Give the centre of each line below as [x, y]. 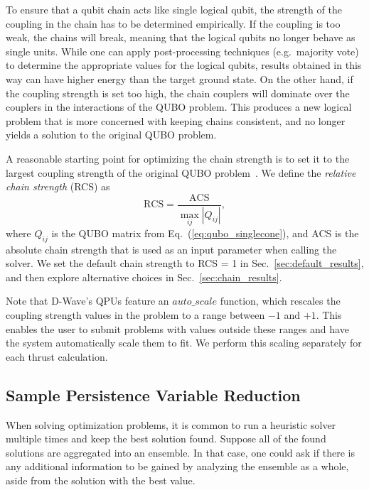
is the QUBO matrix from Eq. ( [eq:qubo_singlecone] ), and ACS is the [205, 233]
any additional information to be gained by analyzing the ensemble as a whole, [177, 466]
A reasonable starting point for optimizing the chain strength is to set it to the [178, 158]
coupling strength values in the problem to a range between [135, 315]
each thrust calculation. [57, 356]
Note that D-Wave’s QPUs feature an [87, 301]
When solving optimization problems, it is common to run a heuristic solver [171, 424]
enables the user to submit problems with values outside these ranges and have [177, 328]
